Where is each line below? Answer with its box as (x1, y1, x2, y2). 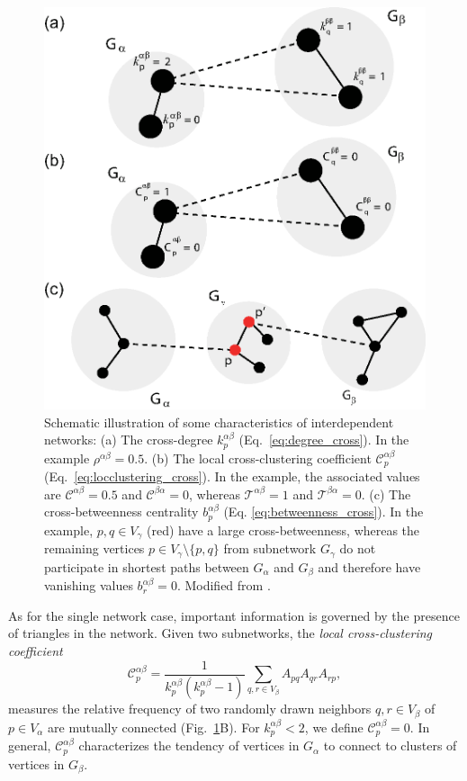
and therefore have (318, 557, 421, 576)
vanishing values (44, 576, 133, 595)
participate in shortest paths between (44, 557, 249, 576)
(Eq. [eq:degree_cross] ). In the (238, 430, 409, 449)
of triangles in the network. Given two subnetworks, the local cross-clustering (8, 624, 433, 642)
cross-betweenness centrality (44, 502, 199, 521)
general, (8, 736, 51, 755)
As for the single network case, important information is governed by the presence (8, 606, 460, 624)
